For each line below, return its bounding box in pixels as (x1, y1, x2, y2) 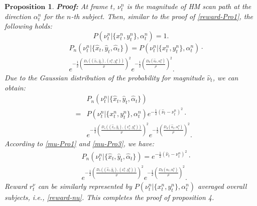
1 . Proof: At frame (48, 1, 108, 11)
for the (44, 11, 65, 21)
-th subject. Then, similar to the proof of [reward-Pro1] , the (71, 11, 253, 21)
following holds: (5, 21, 52, 31)
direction (5, 11, 31, 21)
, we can (212, 72, 238, 82)
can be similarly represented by (38, 181, 132, 191)
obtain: (5, 82, 26, 92)
